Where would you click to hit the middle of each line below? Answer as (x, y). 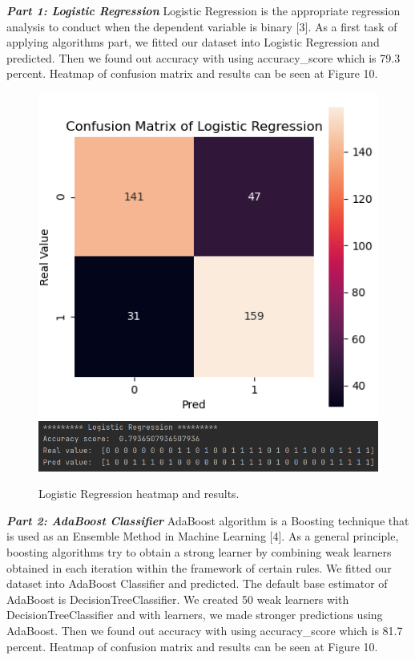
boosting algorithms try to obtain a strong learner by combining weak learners (199, 551)
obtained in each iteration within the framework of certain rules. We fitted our (199, 567)
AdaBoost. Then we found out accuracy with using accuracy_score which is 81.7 (205, 630)
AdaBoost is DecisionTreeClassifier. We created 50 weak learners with (178, 599)
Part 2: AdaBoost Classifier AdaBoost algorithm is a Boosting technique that (208, 520)
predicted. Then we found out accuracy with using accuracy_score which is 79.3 (203, 57)
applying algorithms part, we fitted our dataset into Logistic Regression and (193, 42)
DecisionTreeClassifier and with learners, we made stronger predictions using (195, 615)
